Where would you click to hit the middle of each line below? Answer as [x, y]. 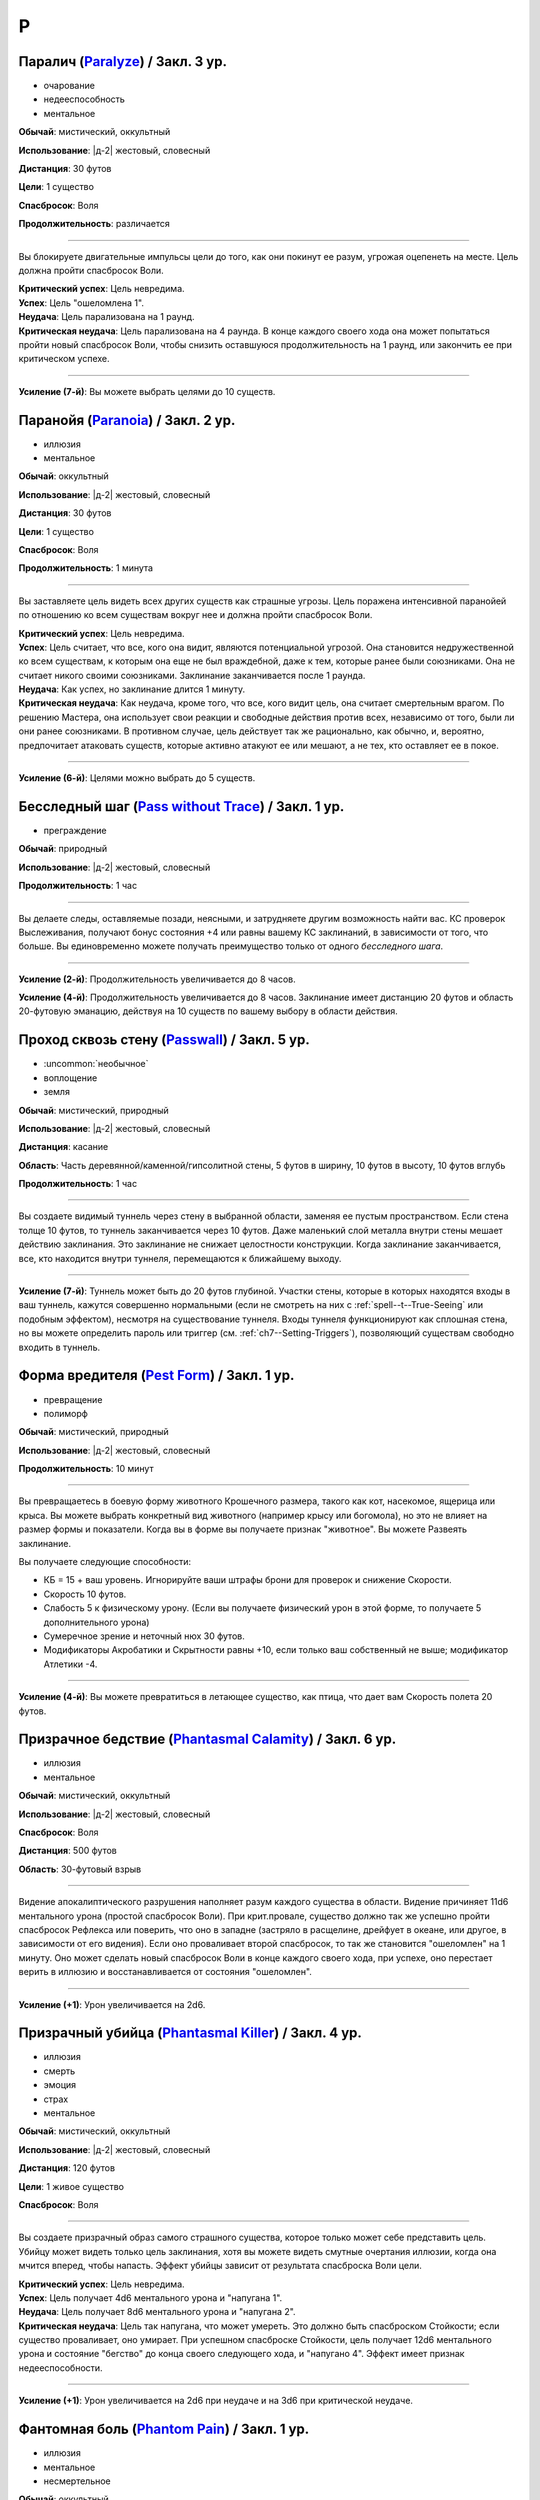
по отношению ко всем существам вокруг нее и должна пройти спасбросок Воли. [195, 615]
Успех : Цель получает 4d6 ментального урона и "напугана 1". [150, 2297]
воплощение [70, 1077]
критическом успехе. [64, 359]
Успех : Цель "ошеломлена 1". [81, 302]
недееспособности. [61, 2367]
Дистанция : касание [63, 1147]
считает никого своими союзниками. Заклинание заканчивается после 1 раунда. [192, 675]
